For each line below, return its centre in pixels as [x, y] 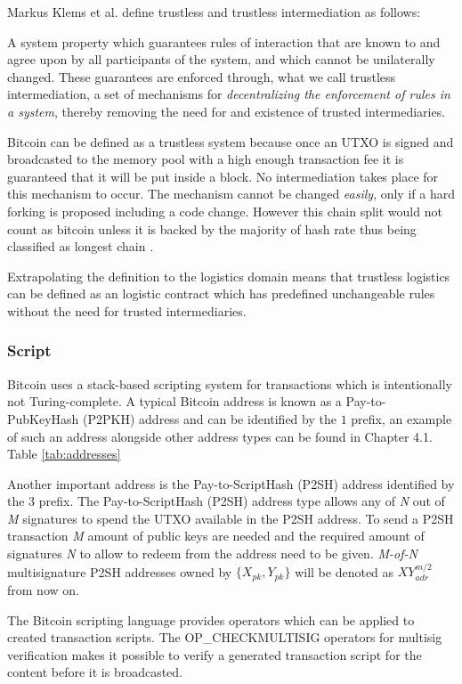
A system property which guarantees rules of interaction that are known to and [224, 41]
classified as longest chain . [81, 246]
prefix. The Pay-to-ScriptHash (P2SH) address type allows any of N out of [242, 501]
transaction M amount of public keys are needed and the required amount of [216, 536]
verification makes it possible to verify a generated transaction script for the [215, 654]
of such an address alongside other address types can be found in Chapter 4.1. [220, 436]
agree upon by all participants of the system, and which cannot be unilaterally [221, 59]
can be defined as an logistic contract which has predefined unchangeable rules [221, 293]
